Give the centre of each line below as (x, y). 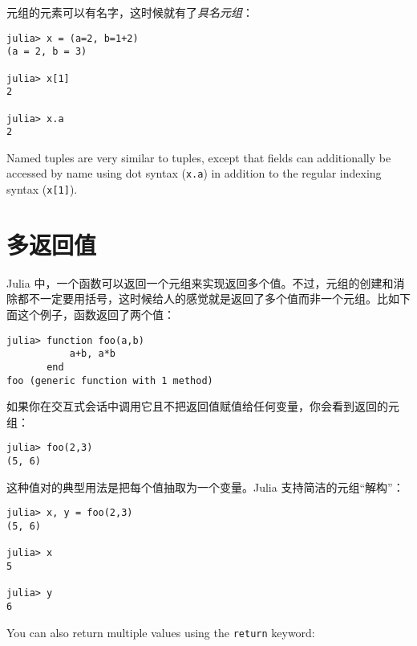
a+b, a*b (93, 354)
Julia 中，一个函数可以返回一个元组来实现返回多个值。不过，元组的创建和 (200, 282)
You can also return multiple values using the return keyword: (161, 632)
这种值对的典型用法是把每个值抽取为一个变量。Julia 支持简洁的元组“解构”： (205, 487)
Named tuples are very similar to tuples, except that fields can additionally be (199, 157)
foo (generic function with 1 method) (110, 380)
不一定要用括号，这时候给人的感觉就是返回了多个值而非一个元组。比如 (214, 298)
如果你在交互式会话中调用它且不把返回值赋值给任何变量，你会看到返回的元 (203, 406)
